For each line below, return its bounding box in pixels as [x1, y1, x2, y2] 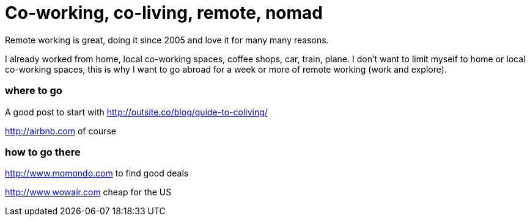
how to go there [5, 145, 81, 158]
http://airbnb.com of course [5, 125, 116, 136]
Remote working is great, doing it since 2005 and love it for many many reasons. [5, 34, 329, 45]
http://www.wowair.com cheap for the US [5, 187, 172, 198]
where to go [5, 84, 62, 97]
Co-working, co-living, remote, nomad [5, 2, 323, 23]
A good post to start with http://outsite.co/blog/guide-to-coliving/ [5, 106, 268, 117]
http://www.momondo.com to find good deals [5, 168, 189, 179]
